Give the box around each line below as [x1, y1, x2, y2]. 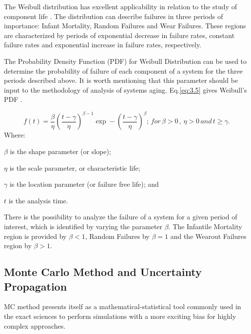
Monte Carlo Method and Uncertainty [4, 264, 202, 279]
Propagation [4, 278, 67, 294]
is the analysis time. [8, 195, 68, 205]
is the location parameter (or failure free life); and [9, 179, 159, 189]
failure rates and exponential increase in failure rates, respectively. [4, 39, 202, 50]
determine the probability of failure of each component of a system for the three [4, 65, 243, 76]
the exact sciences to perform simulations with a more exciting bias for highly [4, 311, 236, 321]
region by [4, 240, 32, 251]
